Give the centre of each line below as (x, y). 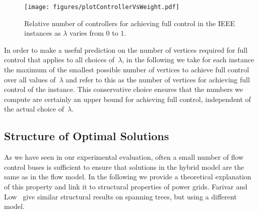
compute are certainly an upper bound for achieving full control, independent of (127, 99)
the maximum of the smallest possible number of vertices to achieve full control (127, 70)
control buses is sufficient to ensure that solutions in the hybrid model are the (124, 167)
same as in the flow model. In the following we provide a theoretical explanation (128, 177)
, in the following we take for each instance (188, 60)
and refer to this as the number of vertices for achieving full (158, 79)
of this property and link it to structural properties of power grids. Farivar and (126, 186)
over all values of (30, 79)
